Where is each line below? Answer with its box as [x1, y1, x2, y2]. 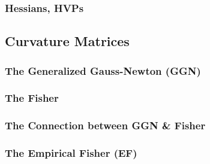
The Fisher [5, 90, 59, 105]
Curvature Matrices [5, 32, 130, 50]
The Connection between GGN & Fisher [5, 118, 206, 133]
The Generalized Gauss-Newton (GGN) [5, 63, 201, 78]
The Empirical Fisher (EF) [5, 145, 137, 160]
